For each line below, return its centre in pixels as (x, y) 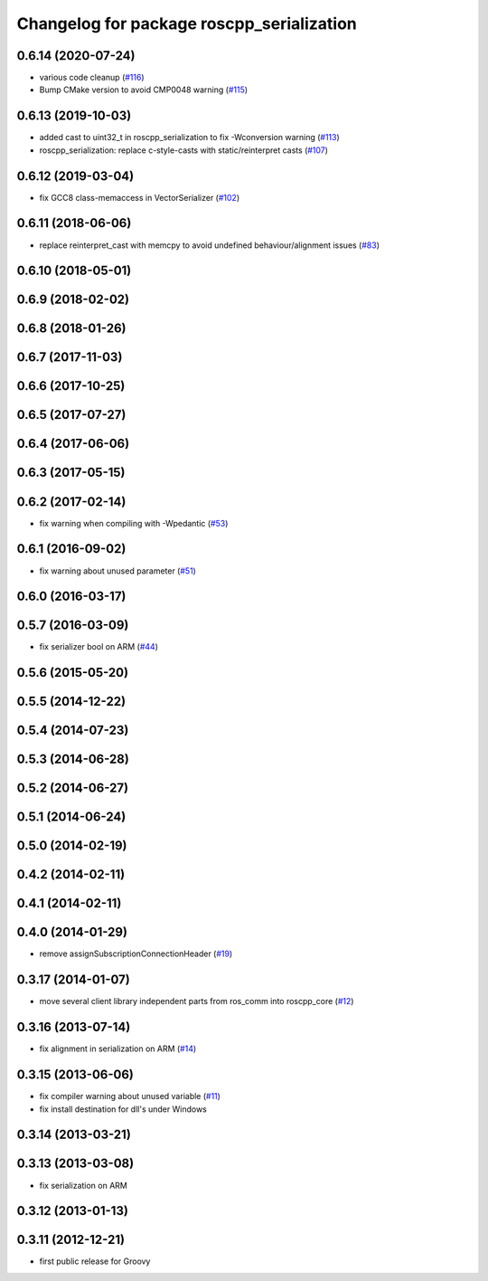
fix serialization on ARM (84, 1185)
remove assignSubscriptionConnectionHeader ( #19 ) (136, 954)
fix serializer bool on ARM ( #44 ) (99, 647)
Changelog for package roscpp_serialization (187, 24)
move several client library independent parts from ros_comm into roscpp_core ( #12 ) (197, 1001)
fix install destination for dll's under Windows (123, 1109)
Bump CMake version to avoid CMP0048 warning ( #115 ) (144, 90)
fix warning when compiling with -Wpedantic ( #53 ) (134, 523)
